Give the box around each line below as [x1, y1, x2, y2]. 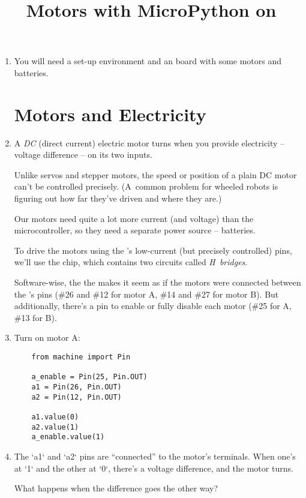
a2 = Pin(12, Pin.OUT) [31, 392, 122, 401]
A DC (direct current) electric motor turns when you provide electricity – [14, 136, 285, 149]
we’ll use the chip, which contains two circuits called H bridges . [14, 256, 248, 268]
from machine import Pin [31, 353, 131, 361]
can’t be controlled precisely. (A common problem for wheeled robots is [14, 180, 278, 193]
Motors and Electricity [14, 101, 206, 126]
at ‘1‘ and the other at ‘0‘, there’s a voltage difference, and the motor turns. [14, 461, 293, 474]
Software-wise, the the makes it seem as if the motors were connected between [14, 276, 301, 289]
